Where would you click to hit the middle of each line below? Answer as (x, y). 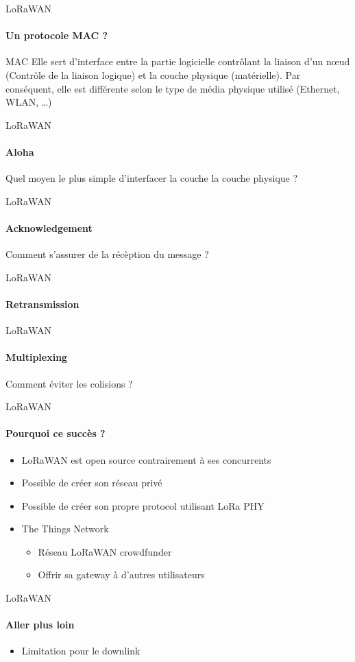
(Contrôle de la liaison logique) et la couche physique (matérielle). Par (153, 74)
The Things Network (65, 529)
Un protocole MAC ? (57, 35)
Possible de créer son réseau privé (92, 483)
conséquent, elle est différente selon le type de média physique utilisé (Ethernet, (173, 88)
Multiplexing (37, 357)
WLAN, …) (29, 102)
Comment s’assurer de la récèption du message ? (107, 254)
